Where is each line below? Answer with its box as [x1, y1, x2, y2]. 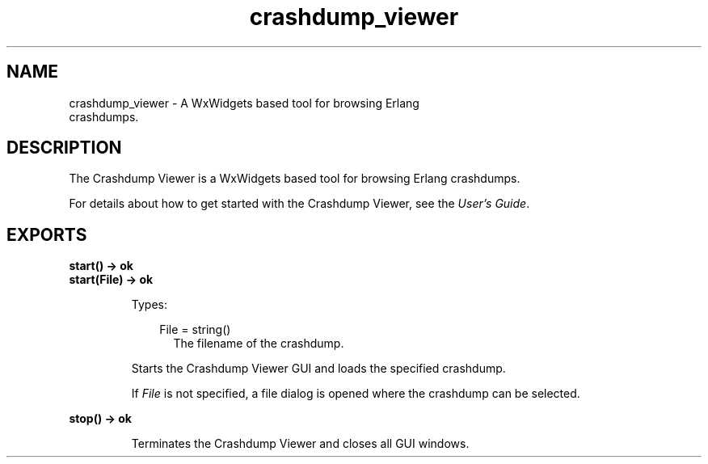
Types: [131, 297, 167, 312]
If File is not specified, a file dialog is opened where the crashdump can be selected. [131, 386, 580, 401]
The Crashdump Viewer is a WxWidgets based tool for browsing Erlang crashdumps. [69, 171, 520, 186]
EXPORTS [6, 224, 87, 245]
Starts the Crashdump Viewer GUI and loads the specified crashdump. [131, 361, 506, 376]
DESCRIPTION [6, 137, 122, 158]
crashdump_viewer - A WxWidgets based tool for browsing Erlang [69, 95, 419, 110]
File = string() [159, 323, 231, 337]
